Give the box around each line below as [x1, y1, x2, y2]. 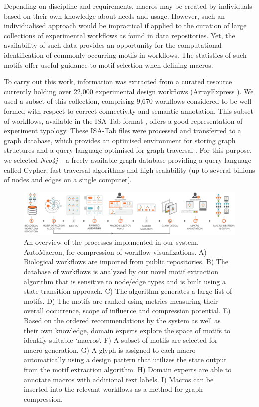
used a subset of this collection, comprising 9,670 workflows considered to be [4, 96, 237, 106]
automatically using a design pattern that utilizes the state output [24, 354, 227, 365]
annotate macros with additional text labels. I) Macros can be [24, 374, 214, 384]
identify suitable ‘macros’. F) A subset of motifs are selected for [24, 335, 218, 345]
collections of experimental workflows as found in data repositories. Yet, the [4, 30, 235, 40]
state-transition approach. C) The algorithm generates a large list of [24, 286, 232, 296]
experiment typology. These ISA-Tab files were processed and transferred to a [4, 125, 241, 136]
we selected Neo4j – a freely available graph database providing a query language [4, 154, 251, 165]
